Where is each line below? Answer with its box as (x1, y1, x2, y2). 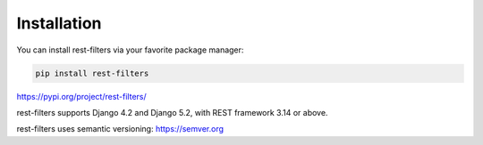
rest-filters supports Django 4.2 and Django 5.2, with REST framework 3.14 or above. (16, 107, 328, 117)
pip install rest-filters (35, 68, 149, 78)
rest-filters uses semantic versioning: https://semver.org (16, 124, 224, 134)
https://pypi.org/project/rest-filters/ (16, 91, 147, 101)
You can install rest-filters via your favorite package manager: (16, 44, 244, 55)
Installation (16, 13, 102, 33)
